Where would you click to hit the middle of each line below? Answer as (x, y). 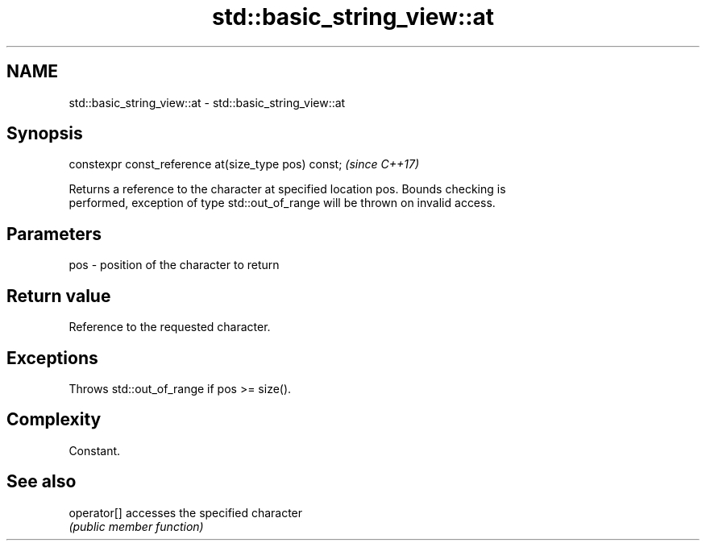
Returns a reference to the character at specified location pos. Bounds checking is (287, 189)
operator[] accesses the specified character (186, 512)
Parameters (54, 234)
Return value (59, 296)
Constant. (95, 450)
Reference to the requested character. (170, 327)
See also (42, 482)
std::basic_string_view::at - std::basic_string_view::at (207, 102)
